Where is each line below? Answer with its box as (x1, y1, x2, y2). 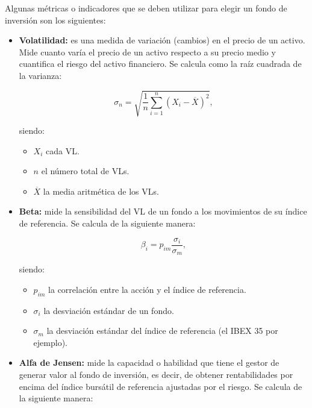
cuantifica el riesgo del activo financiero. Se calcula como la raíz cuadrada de (19, 57, 302, 70)
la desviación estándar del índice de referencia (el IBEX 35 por (46, 324, 278, 337)
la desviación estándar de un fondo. (43, 304, 174, 316)
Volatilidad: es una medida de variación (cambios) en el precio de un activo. (19, 34, 305, 46)
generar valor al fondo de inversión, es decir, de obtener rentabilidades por (19, 368, 293, 380)
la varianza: (19, 69, 62, 81)
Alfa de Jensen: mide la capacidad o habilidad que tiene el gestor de (19, 356, 279, 369)
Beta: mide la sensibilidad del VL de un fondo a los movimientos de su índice (19, 205, 307, 218)
